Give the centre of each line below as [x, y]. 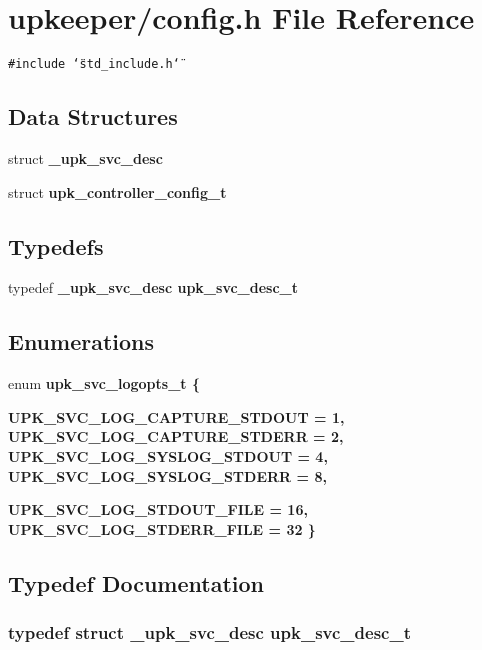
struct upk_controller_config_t [117, 191]
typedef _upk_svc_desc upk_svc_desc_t [153, 287]
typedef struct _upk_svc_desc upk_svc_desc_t [209, 632]
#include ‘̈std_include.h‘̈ [94, 64]
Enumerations [81, 341]
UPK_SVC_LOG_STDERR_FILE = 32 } [162, 528]
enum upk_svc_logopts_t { [104, 383]
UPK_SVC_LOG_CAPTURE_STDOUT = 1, [176, 416]
